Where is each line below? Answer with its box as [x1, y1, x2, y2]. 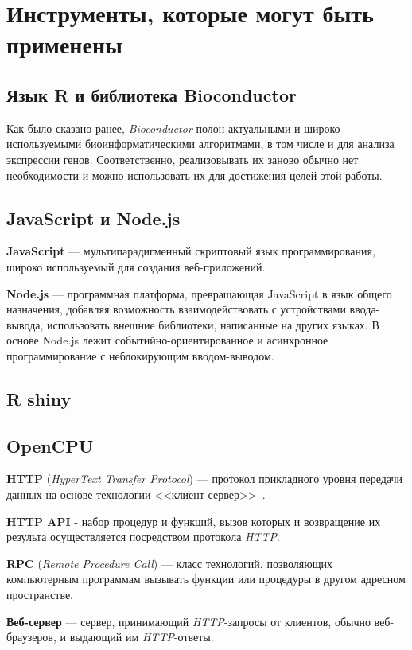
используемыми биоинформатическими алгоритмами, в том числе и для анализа [6, 135, 395, 152]
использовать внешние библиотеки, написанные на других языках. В [47, 316, 379, 333]
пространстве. [6, 586, 74, 603]
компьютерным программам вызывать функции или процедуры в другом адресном [6, 570, 406, 587]
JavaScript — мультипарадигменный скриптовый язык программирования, [6, 243, 375, 259]
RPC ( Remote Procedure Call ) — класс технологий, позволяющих [6, 555, 332, 571]
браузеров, [6, 629, 56, 645]
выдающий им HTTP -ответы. [69, 629, 214, 645]
